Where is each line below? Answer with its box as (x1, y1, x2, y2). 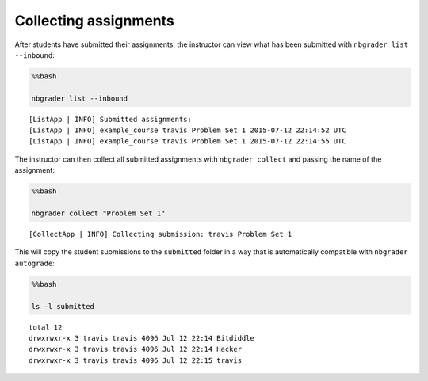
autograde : (14, 258, 55, 268)
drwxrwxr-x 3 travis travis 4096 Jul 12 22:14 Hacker (29, 345, 242, 354)
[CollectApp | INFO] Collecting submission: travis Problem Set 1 (29, 230, 292, 238)
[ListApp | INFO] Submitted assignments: (29, 115, 192, 124)
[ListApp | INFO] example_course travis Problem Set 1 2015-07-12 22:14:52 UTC (29, 126, 346, 135)
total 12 (29, 322, 63, 332)
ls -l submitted (31, 302, 95, 311)
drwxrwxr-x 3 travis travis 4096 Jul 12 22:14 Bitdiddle (29, 333, 255, 342)
